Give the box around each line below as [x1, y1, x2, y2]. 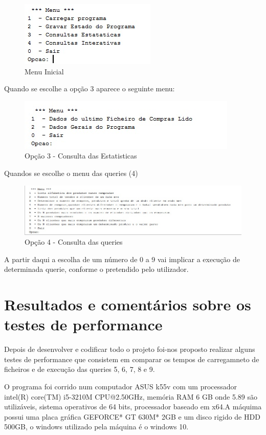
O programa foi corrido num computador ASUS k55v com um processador [4, 381, 237, 391]
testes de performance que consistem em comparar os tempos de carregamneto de [4, 353, 259, 364]
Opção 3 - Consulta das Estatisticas [25, 150, 137, 161]
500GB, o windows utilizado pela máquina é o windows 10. [4, 421, 189, 432]
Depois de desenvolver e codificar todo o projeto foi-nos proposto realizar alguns [4, 344, 255, 354]
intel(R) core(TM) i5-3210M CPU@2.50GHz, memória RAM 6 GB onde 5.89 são [4, 391, 257, 402]
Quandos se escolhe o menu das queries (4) [4, 167, 138, 178]
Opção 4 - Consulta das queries [25, 236, 123, 247]
